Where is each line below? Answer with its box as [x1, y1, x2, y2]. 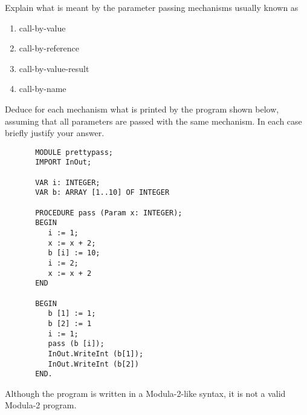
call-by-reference [19, 42, 80, 54]
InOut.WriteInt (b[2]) [48, 359, 139, 368]
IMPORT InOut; [35, 158, 92, 167]
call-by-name [19, 82, 66, 95]
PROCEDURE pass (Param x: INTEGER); [35, 208, 183, 217]
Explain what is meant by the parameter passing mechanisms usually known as [5, 1, 299, 13]
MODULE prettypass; [35, 148, 113, 157]
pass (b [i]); [48, 339, 105, 348]
